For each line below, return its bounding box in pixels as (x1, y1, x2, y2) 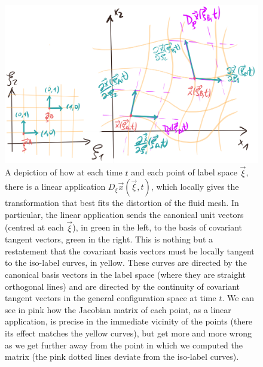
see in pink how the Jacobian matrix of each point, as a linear (5, 303, 231, 316)
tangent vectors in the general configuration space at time (5, 292, 216, 304)
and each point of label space (131, 166, 237, 178)
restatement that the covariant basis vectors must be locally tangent (5, 244, 255, 257)
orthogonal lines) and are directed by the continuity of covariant (5, 280, 240, 292)
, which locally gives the (151, 180, 239, 193)
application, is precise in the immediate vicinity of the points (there (5, 315, 253, 327)
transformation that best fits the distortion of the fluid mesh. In (5, 196, 239, 209)
